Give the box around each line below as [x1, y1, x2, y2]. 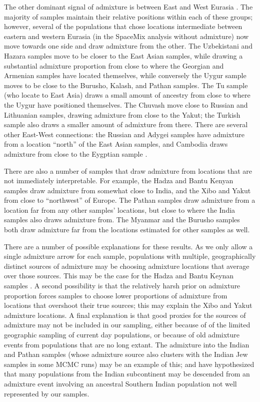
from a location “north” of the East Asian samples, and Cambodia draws [4, 139, 228, 149]
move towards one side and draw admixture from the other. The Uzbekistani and [4, 41, 253, 51]
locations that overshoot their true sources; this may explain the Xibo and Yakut [4, 300, 252, 310]
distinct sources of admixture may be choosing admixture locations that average [4, 260, 249, 271]
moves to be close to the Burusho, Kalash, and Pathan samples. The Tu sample [4, 80, 248, 90]
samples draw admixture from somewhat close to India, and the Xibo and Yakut [4, 185, 251, 195]
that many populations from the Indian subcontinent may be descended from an [4, 368, 250, 379]
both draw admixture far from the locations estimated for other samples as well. [4, 224, 250, 235]
